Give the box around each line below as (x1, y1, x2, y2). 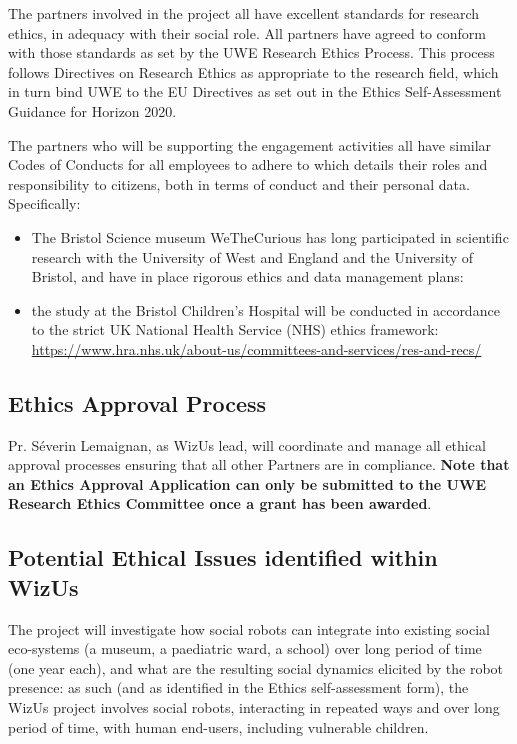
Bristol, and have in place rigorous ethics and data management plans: (31, 266, 464, 287)
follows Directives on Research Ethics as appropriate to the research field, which (8, 61, 499, 82)
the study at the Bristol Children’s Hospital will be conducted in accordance (31, 299, 500, 320)
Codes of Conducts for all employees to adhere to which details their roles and (8, 154, 488, 175)
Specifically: (8, 193, 81, 214)
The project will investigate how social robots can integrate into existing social (8, 618, 490, 639)
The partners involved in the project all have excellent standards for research (8, 3, 480, 23)
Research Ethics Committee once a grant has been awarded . (8, 493, 432, 514)
